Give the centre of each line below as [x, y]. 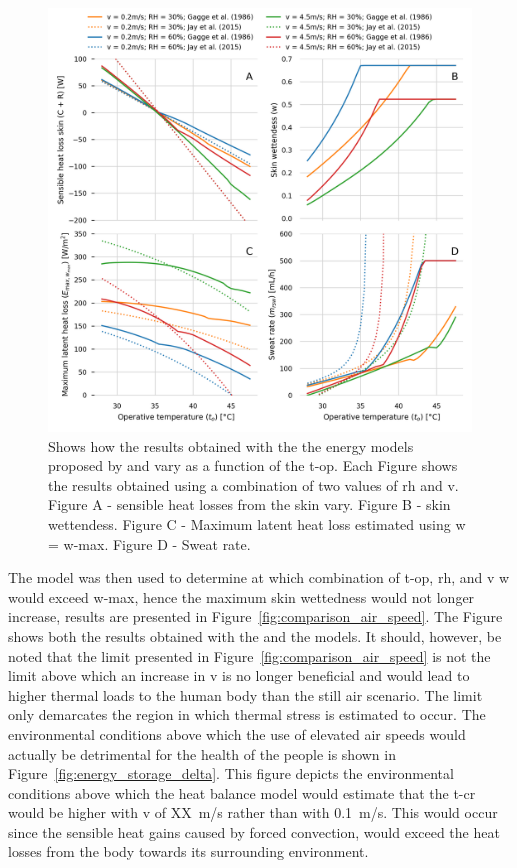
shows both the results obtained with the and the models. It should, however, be [255, 635]
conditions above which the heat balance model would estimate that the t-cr [242, 792]
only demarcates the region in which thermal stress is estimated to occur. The [247, 714]
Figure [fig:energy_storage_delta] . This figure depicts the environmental [231, 773]
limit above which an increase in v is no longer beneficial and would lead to [239, 675]
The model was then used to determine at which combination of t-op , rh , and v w [259, 577]
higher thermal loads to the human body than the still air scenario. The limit [245, 694]
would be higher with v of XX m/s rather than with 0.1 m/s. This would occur [253, 812]
